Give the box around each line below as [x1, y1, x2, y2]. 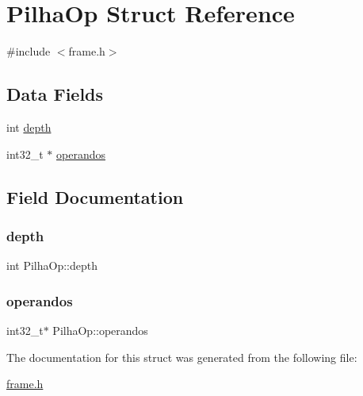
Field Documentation [6, 184, 184, 209]
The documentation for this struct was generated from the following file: [6, 348, 357, 365]
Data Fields [6, 82, 104, 106]
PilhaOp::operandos [52, 321, 148, 338]
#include [6, 43, 51, 60]
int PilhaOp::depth [6, 257, 97, 274]
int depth [6, 118, 52, 135]
